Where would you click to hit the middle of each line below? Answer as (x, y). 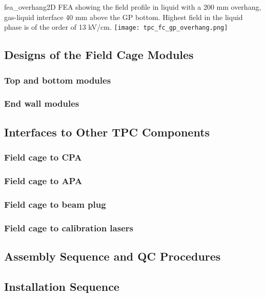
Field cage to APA (43, 180)
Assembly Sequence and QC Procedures (113, 256)
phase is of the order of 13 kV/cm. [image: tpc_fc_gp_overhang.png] (116, 27)
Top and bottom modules (58, 80)
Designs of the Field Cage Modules (99, 55)
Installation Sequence (62, 286)
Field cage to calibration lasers (69, 227)
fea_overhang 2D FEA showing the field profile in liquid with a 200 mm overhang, (133, 7)
